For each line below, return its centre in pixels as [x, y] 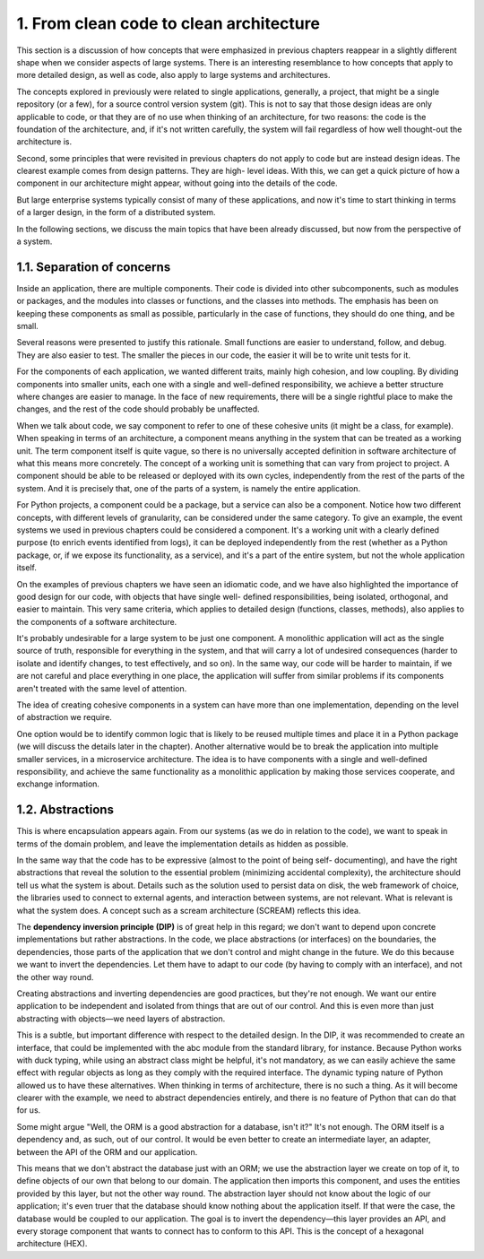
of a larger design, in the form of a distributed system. [116, 213]
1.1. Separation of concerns [94, 267]
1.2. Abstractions [65, 810]
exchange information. [58, 784]
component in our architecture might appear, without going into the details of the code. [177, 183]
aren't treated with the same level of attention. [102, 688]
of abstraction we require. [64, 717]
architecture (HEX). [52, 1244]
